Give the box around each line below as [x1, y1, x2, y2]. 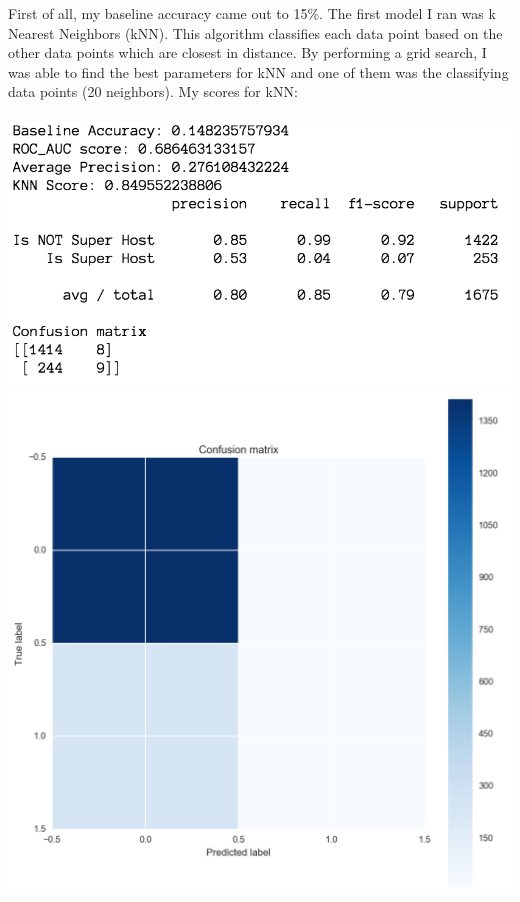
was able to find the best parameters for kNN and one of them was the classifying [8, 61, 509, 82]
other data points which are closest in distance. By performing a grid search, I [8, 42, 487, 63]
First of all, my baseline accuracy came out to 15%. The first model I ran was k [8, 3, 496, 23]
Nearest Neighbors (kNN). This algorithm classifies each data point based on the [8, 22, 503, 43]
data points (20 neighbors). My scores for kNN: [8, 81, 298, 102]
